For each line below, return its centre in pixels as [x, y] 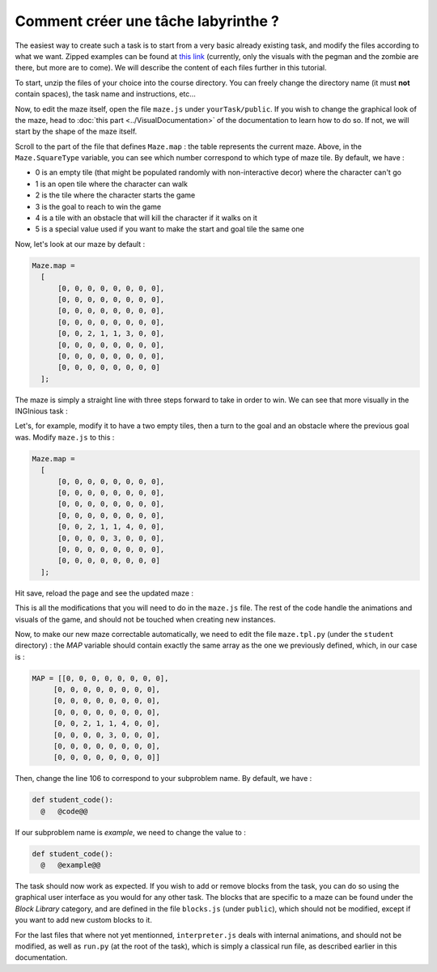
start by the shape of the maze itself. [76, 132]
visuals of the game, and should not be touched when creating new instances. [145, 619]
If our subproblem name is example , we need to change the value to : [130, 832]
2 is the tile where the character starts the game [115, 195]
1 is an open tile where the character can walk [111, 184]
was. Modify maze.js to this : [65, 437]
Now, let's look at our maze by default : [80, 244]
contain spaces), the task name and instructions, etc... [105, 94]
